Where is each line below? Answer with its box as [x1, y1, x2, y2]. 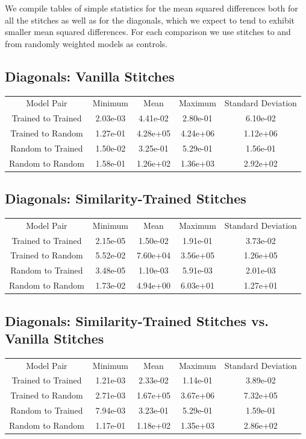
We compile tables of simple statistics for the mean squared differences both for [5, 2, 298, 14]
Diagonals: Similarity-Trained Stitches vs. [5, 311, 269, 330]
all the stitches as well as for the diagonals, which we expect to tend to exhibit [5, 13, 295, 26]
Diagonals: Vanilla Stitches [5, 66, 175, 85]
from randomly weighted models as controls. [5, 37, 168, 50]
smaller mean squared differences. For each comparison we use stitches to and [5, 25, 291, 38]
